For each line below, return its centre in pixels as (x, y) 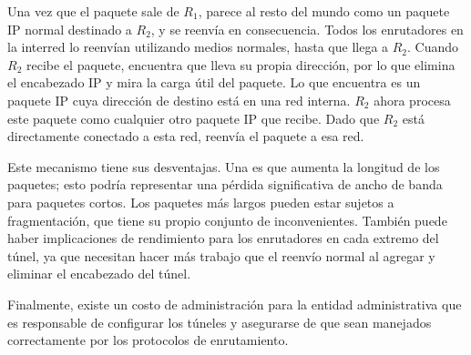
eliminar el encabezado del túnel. (99, 274)
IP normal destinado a (70, 29)
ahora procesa (412, 100)
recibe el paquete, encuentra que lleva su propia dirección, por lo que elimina (241, 64)
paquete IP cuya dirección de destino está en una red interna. (179, 100)
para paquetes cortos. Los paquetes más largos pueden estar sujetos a (201, 202)
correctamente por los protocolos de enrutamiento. (148, 340)
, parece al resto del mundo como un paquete (324, 11)
